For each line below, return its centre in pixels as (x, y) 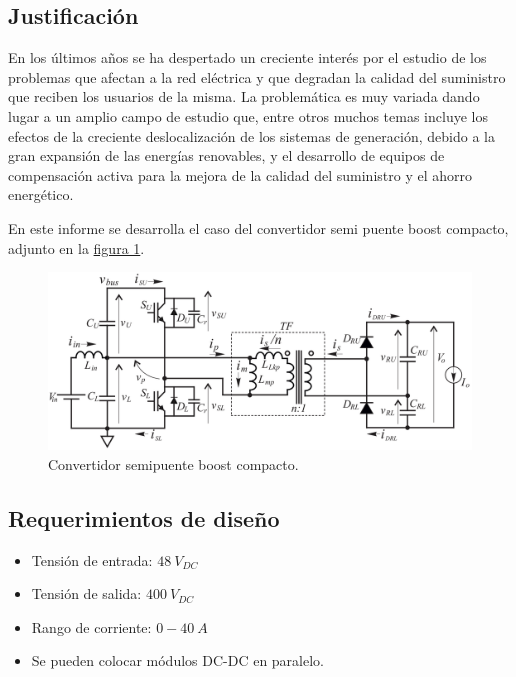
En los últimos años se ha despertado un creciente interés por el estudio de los (247, 57)
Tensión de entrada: (92, 559)
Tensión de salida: (86, 593)
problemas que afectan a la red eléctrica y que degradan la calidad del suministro (257, 76)
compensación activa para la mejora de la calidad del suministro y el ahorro (240, 174)
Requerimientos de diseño (144, 517)
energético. (41, 194)
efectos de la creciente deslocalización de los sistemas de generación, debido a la (251, 135)
